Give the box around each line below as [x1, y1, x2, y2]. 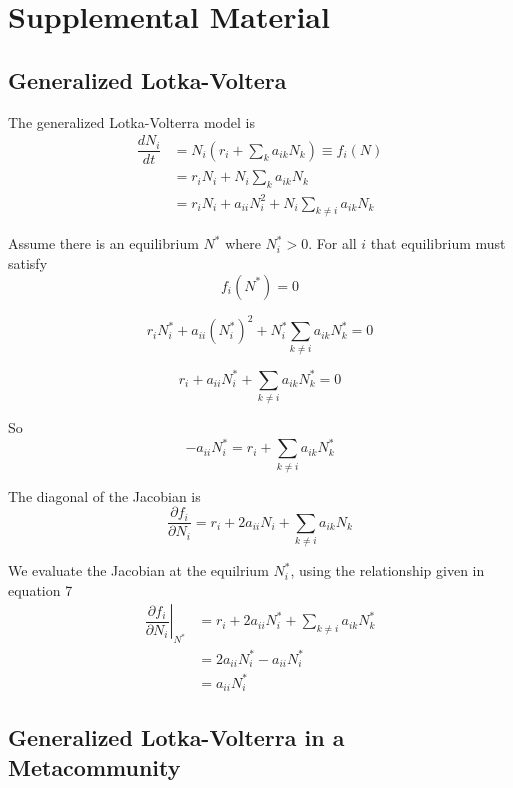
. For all [308, 233, 357, 254]
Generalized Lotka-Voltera [8, 64, 287, 95]
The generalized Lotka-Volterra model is [8, 111, 255, 132]
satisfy [8, 253, 48, 274]
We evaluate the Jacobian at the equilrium [8, 560, 269, 581]
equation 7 [8, 579, 73, 600]
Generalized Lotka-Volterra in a [8, 722, 345, 753]
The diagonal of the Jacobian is [8, 485, 201, 506]
